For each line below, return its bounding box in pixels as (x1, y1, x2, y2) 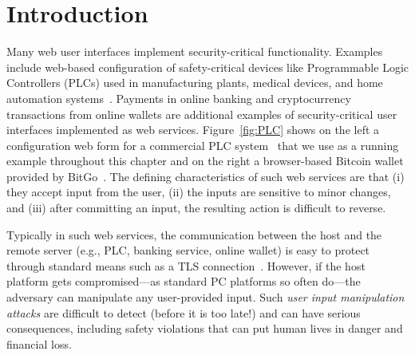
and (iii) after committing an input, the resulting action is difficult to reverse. (6, 199, 386, 216)
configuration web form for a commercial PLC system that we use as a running (6, 136, 399, 153)
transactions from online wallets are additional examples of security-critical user (6, 105, 397, 122)
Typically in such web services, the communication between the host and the (6, 226, 382, 243)
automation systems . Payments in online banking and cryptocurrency (6, 89, 351, 106)
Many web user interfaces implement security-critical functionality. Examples (6, 43, 383, 60)
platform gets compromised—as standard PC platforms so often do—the (6, 273, 361, 290)
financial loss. (6, 335, 72, 352)
